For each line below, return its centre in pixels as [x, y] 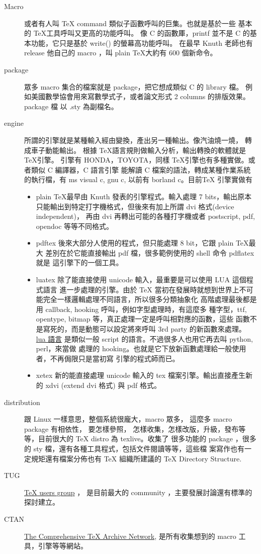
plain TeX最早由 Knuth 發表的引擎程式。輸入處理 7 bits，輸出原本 [144, 196]
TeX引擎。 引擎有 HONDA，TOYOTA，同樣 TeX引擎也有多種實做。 [136, 160]
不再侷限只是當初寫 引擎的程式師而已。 [115, 358]
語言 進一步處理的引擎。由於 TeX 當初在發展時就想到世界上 [141, 289]
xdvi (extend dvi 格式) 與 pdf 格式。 [103, 385]
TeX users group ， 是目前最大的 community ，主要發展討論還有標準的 [138, 492]
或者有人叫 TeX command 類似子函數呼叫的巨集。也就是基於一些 [130, 23]
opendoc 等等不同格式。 [75, 226]
